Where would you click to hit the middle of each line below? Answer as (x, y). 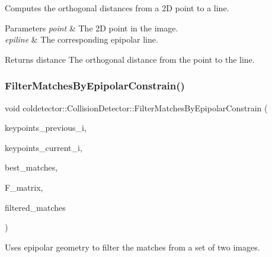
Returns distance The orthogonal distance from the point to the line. (130, 59)
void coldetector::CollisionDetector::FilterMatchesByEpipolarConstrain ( (136, 107)
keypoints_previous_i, (46, 128)
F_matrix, (24, 187)
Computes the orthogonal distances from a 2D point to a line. (117, 8)
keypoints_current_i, (44, 147)
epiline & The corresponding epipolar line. (81, 39)
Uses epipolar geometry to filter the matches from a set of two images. (132, 247)
